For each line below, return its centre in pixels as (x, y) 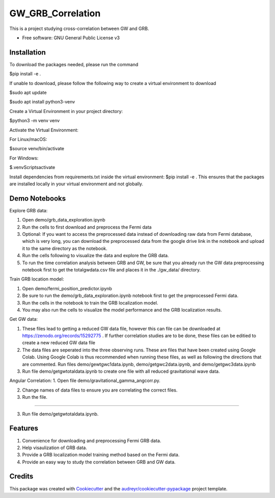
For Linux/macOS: (28, 139)
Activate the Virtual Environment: (44, 130)
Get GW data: (24, 319)
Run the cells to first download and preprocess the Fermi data (87, 227)
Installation (28, 52)
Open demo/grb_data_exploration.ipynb (64, 220)
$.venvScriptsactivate (32, 168)
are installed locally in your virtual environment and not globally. (76, 184)
